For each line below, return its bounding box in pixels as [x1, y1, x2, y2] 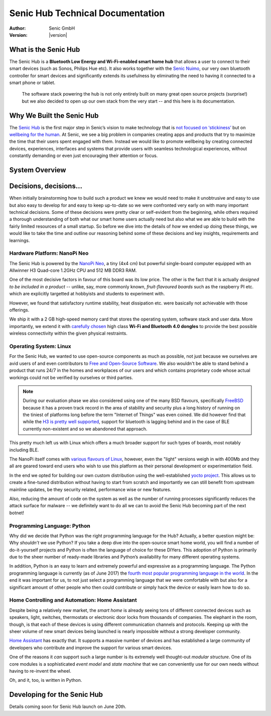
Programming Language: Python [9, 522, 90, 529]
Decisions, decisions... [9, 182, 83, 191]
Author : [9, 25, 26, 31]
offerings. [9, 307, 30, 313]
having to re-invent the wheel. [9, 668, 71, 674]
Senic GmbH [49, 25, 75, 31]
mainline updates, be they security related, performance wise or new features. [9, 486, 172, 493]
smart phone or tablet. [9, 79, 55, 86]
